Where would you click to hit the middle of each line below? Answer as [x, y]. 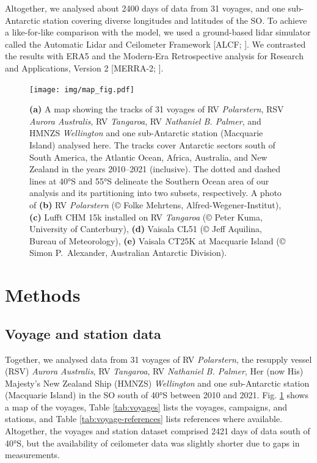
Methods [43, 295]
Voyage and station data [83, 333]
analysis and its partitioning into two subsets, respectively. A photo [155, 193]
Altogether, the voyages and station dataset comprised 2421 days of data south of [158, 431]
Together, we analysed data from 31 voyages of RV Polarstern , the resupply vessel [158, 359]
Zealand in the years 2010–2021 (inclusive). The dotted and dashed [155, 169]
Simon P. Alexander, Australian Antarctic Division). [128, 253]
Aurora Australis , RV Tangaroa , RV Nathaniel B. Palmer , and [145, 121]
